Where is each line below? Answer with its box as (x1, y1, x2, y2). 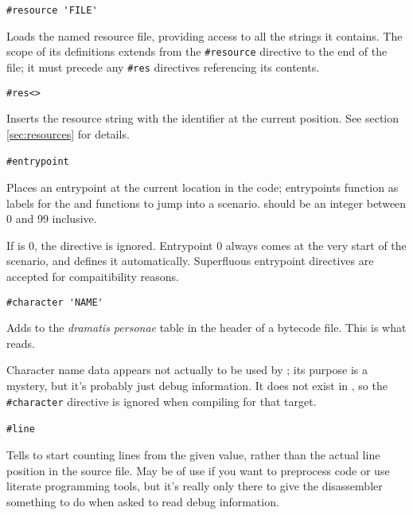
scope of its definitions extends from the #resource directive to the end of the (6, 43, 388, 60)
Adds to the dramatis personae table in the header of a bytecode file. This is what (6, 319, 407, 336)
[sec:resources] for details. (6, 125, 130, 142)
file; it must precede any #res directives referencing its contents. (6, 58, 320, 75)
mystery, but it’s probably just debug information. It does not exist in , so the (6, 377, 388, 394)
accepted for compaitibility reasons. (6, 268, 179, 285)
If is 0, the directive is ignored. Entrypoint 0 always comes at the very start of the (6, 236, 407, 253)
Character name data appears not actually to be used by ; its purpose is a (6, 361, 368, 378)
